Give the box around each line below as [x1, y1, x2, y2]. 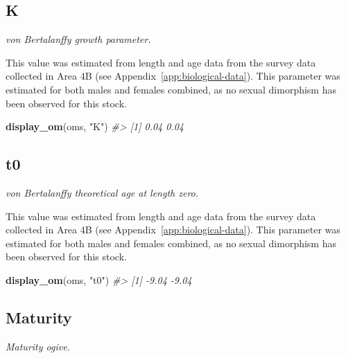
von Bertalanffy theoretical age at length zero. [6, 185, 199, 199]
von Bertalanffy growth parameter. [6, 32, 151, 46]
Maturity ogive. [6, 339, 70, 353]
